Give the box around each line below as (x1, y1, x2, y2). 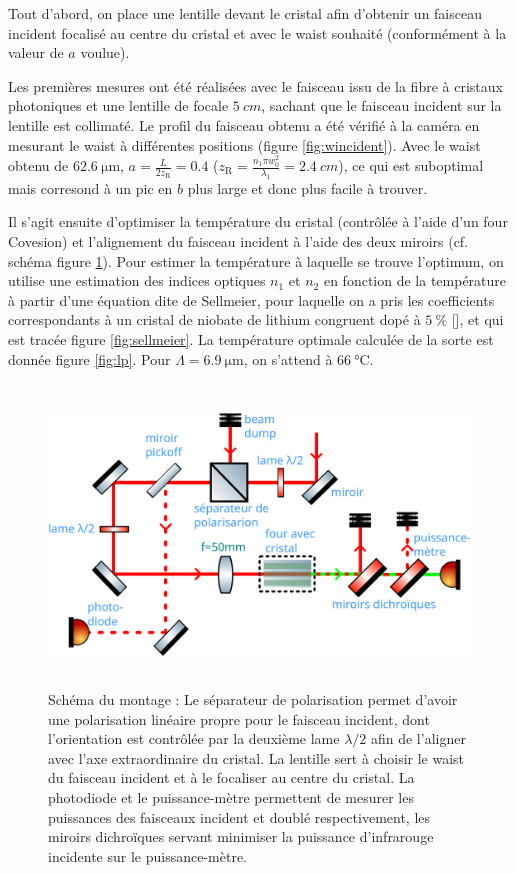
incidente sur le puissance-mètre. (48, 845, 248, 866)
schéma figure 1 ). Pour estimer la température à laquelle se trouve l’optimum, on (8, 250, 504, 271)
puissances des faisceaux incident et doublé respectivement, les (48, 806, 431, 827)
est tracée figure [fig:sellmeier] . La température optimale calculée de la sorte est (8, 328, 494, 349)
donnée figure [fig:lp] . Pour (8, 348, 171, 369)
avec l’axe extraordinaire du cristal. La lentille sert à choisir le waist (48, 747, 465, 768)
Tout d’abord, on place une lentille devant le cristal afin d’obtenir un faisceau (8, 3, 482, 23)
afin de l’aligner (370, 728, 466, 749)
